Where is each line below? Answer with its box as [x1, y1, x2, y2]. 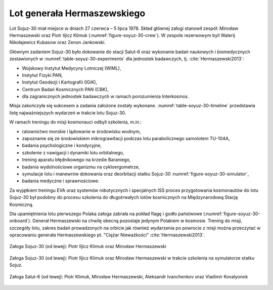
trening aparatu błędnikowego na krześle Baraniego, [22, 157, 131, 163]
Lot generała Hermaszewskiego [9, 8, 146, 19]
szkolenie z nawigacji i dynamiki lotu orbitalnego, [22, 149, 124, 155]
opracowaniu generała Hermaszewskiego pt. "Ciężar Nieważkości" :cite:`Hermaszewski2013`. [9, 232, 205, 238]
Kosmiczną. [9, 201, 34, 208]
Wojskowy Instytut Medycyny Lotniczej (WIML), [22, 65, 121, 71]
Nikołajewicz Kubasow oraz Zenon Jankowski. [9, 39, 106, 46]
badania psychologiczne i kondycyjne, [22, 142, 102, 149]
